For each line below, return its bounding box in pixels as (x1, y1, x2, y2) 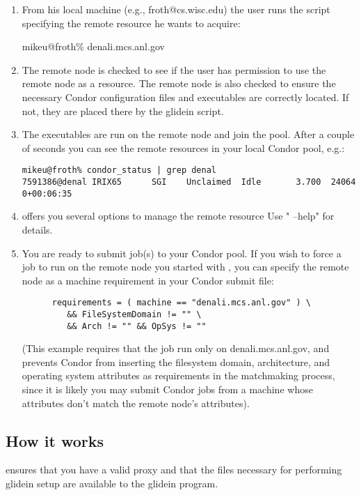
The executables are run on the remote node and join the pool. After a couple (22, 127, 355, 142)
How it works (6, 429, 104, 451)
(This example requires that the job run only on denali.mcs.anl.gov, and (22, 341, 330, 356)
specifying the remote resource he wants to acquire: (22, 15, 241, 30)
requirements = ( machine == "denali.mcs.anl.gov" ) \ (51, 298, 312, 308)
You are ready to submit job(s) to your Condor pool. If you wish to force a (22, 245, 342, 260)
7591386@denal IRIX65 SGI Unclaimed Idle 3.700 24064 (22, 177, 356, 187)
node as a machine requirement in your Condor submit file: (22, 273, 274, 287)
